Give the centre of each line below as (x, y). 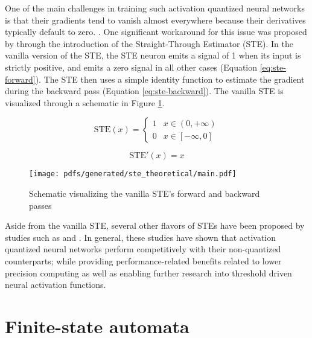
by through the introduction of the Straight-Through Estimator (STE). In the (149, 43)
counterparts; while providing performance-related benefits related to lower (143, 260)
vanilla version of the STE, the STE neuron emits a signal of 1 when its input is (153, 55)
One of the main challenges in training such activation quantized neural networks (155, 8)
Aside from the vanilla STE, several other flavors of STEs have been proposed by (155, 225)
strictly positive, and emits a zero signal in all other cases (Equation (131, 67)
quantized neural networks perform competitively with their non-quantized (143, 249)
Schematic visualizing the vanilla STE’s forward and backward (145, 193)
